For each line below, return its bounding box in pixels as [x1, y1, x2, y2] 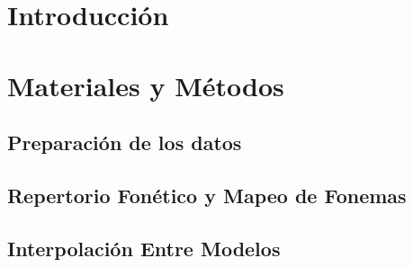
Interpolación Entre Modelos [7, 234, 281, 262]
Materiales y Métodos [7, 67, 284, 103]
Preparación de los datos [7, 129, 242, 156]
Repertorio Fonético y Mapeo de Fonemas [7, 181, 407, 209]
